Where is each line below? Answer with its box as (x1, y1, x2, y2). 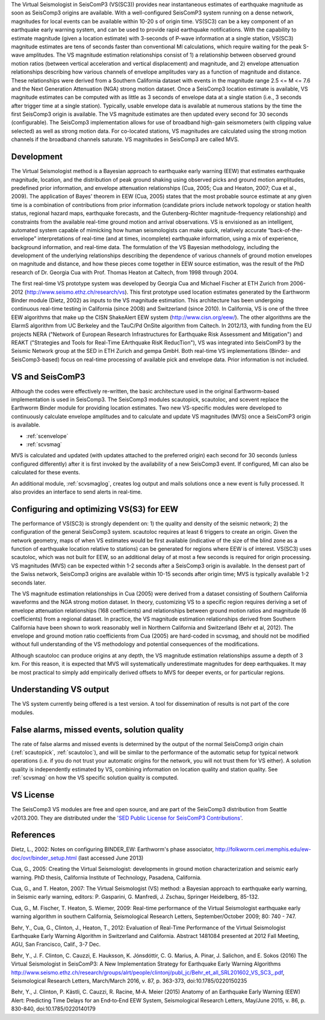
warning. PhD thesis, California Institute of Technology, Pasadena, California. (11, 873, 202, 881)
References (11, 830, 55, 840)
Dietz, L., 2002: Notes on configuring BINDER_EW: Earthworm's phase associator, (11, 846, 214, 853)
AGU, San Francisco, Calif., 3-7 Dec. (11, 941, 101, 948)
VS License (11, 790, 55, 800)
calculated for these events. (11, 469, 81, 476)
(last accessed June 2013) (78, 854, 144, 861)
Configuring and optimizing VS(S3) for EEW (11, 504, 179, 514)
